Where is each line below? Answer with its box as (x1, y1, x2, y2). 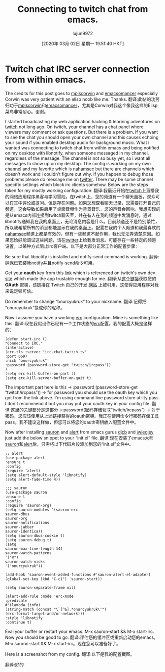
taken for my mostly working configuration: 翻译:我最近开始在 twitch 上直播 (5, 187, 155, 193)
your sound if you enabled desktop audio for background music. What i (5, 140, 150, 145)
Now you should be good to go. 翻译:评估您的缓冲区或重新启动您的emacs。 (5, 634, 159, 640)
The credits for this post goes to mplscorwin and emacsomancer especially (5, 90, 158, 96)
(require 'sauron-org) (5, 503, 52, 508)
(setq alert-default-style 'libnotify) (5, 473, 87, 478)
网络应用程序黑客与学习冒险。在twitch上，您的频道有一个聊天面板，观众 (9, 193, 156, 199)
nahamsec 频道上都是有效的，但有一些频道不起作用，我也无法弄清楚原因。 (5, 231, 156, 237)
